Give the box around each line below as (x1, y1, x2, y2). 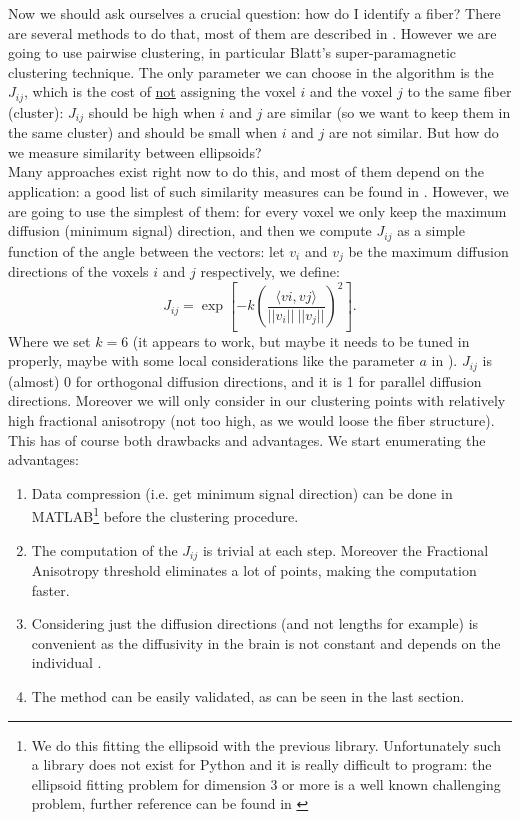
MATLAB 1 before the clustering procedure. (31, 503, 299, 527)
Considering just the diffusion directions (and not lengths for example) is (31, 613, 479, 634)
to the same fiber (407, 81, 512, 102)
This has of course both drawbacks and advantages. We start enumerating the (8, 429, 486, 450)
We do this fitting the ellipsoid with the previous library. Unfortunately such (31, 734, 501, 755)
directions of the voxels (8, 261, 149, 282)
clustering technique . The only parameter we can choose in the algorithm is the (8, 61, 494, 82)
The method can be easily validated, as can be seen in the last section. (31, 686, 465, 707)
